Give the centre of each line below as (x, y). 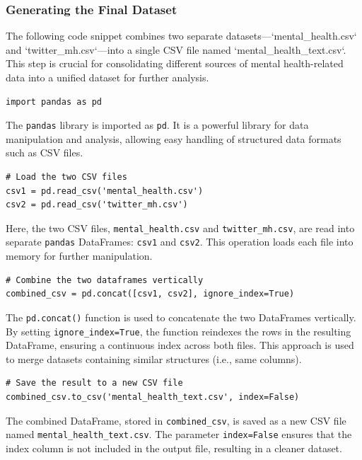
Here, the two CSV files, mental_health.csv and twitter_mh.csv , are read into (180, 228)
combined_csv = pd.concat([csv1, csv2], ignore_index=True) (150, 294)
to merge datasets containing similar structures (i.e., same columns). (154, 358)
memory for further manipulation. (79, 256)
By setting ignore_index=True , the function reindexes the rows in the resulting (179, 331)
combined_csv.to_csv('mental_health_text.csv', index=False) (153, 397)
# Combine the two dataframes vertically (105, 280)
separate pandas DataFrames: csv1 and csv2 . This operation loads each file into (180, 242)
